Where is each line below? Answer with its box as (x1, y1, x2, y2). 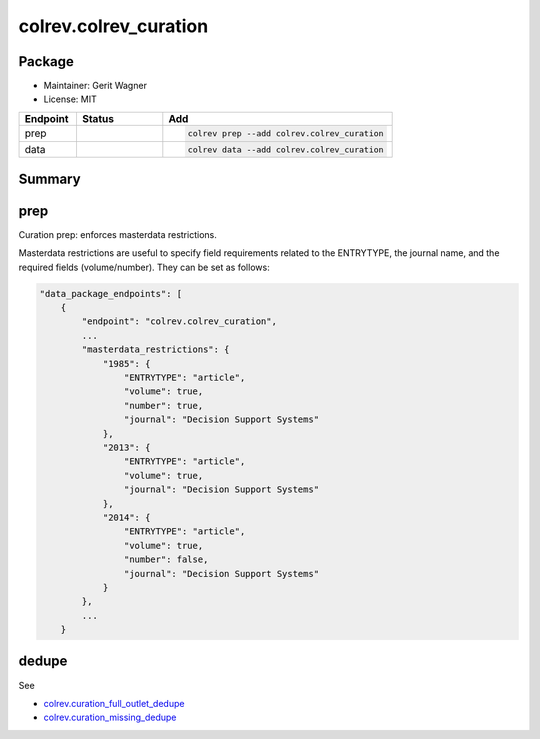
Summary (18, 170, 81, 187)
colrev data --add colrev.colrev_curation (187, 144, 384, 155)
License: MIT (43, 93, 97, 105)
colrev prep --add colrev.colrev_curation (187, 128, 384, 139)
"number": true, (123, 400, 204, 411)
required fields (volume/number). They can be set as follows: (18, 261, 270, 273)
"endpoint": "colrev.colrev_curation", (81, 316, 277, 327)
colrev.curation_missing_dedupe (43, 711, 177, 724)
